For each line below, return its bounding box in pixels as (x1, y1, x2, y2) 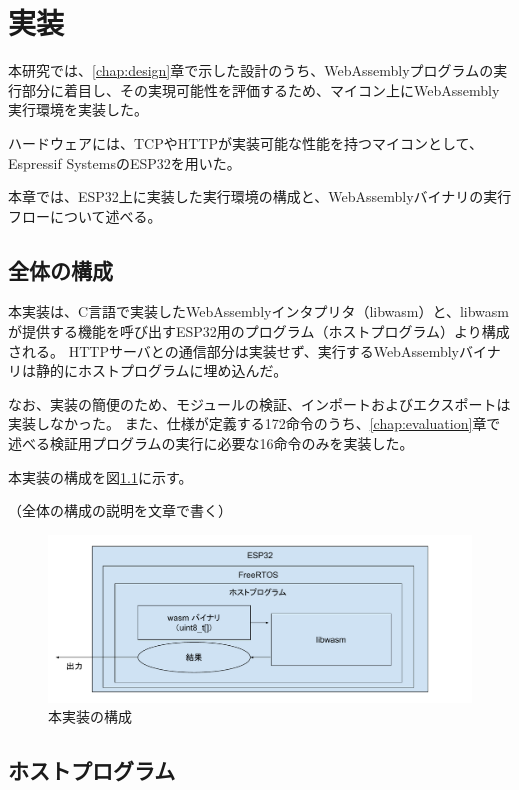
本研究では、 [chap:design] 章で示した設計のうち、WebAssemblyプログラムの (8, 60, 494, 81)
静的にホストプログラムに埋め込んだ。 (35, 360, 288, 381)
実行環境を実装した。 (8, 99, 148, 120)
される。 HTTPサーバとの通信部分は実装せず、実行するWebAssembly (8, 340, 459, 361)
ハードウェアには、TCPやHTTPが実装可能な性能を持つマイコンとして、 (8, 132, 483, 153)
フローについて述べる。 (8, 205, 162, 226)
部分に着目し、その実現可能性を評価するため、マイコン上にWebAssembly (21, 79, 500, 100)
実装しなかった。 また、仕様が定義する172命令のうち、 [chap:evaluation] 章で (8, 413, 501, 434)
